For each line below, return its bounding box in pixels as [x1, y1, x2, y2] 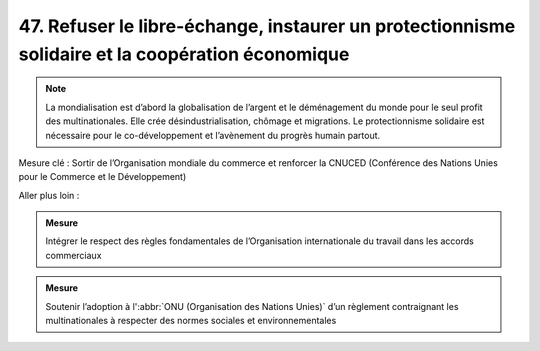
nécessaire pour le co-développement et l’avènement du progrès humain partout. [45, 129, 381, 141]
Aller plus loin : [18, 189, 80, 201]
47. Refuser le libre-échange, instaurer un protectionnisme [18, 15, 516, 37]
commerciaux [45, 249, 102, 261]
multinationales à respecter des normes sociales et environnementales [45, 315, 337, 327]
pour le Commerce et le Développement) [18, 171, 187, 183]
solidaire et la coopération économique [18, 43, 350, 65]
